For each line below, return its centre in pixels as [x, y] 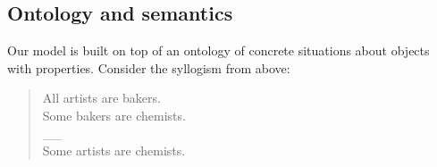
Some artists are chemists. [114, 150]
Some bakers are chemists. [114, 115]
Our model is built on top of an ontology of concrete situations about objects [218, 50]
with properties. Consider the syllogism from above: [149, 67]
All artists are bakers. [101, 98]
